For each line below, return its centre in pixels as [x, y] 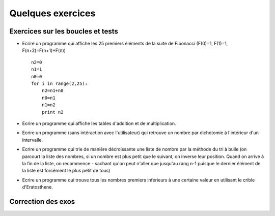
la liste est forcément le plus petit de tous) [66, 171]
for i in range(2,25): [60, 84]
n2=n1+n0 [52, 91]
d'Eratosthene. [38, 187]
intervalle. [33, 140]
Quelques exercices [52, 13]
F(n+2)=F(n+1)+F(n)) [44, 50]
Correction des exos [42, 202]
